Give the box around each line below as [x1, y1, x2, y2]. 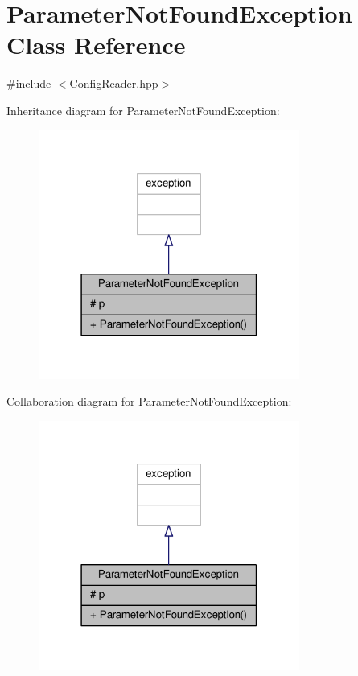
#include [6, 75, 51, 92]
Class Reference [6, 28, 186, 61]
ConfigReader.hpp [69, 75, 158, 92]
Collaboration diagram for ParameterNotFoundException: [6, 393, 292, 410]
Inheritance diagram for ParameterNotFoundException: [6, 101, 280, 118]
